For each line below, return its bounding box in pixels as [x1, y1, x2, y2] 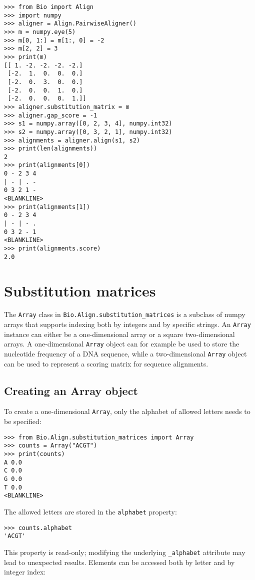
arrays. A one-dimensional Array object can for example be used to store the [4, 338, 239, 349]
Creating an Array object [4, 382, 138, 398]
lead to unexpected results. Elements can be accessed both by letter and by [4, 556, 235, 567]
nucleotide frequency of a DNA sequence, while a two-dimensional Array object [4, 348, 247, 359]
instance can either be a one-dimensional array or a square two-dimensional [4, 328, 235, 339]
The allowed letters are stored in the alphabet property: [4, 506, 177, 516]
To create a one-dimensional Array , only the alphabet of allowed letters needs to [4, 406, 250, 416]
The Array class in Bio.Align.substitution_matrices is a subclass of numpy [4, 309, 245, 319]
